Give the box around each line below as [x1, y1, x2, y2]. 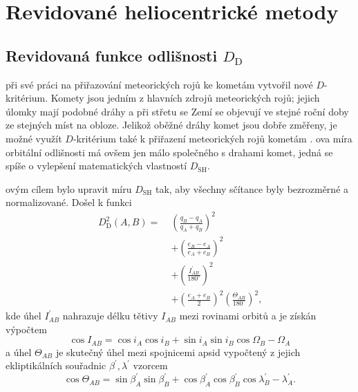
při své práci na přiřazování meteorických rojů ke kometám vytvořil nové [6, 77, 313, 91]
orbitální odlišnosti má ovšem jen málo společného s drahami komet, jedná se [6, 144, 333, 159]
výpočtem [6, 321, 47, 336]
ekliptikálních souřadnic [6, 358, 106, 373]
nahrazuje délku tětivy [62, 308, 158, 323]
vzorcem [133, 358, 168, 373]
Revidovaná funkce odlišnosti [6, 44, 218, 66]
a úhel [6, 344, 32, 359]
